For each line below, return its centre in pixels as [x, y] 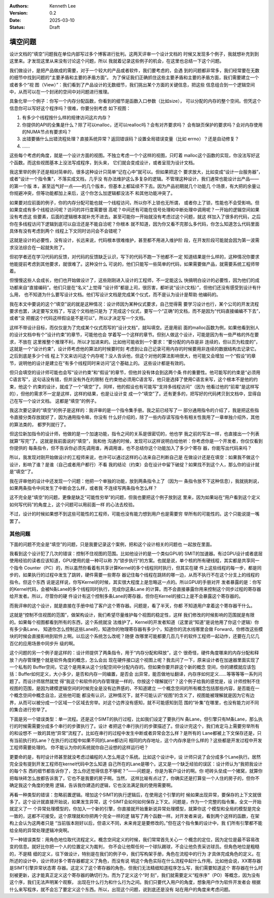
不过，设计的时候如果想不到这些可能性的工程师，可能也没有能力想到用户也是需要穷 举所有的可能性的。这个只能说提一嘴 [134, 514]
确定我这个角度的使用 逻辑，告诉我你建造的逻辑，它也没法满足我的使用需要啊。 [92, 785]
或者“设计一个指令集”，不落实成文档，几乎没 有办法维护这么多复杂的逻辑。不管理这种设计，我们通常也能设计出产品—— [134, 179]
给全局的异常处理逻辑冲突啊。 [41, 830]
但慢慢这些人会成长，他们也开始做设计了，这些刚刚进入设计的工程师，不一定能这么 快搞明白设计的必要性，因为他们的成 [134, 280]
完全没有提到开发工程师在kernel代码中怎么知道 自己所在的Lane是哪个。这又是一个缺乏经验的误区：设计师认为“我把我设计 [136, 764]
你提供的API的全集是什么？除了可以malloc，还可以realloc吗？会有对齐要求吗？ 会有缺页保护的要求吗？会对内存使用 [142, 125]
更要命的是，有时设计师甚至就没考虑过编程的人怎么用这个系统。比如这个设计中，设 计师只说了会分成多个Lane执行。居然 [135, 757]
